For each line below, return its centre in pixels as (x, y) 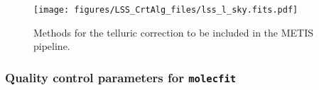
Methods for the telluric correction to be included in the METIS (174, 32)
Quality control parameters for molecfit (121, 77)
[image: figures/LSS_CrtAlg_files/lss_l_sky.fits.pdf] (166, 10)
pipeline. (52, 46)
